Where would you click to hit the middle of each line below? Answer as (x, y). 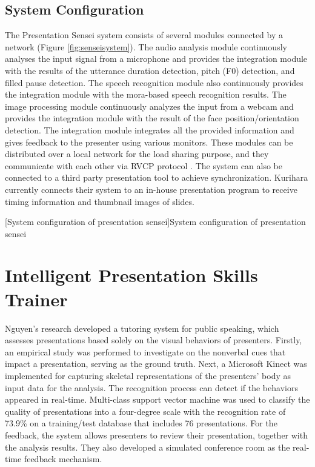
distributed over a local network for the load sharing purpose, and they (137, 154)
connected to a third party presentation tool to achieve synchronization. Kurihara (157, 177)
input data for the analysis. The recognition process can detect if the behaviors (151, 387)
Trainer (36, 299)
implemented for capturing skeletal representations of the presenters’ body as (148, 375)
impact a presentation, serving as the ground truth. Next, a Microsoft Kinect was (156, 364)
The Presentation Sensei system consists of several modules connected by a (144, 35)
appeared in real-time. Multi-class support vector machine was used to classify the (157, 399)
